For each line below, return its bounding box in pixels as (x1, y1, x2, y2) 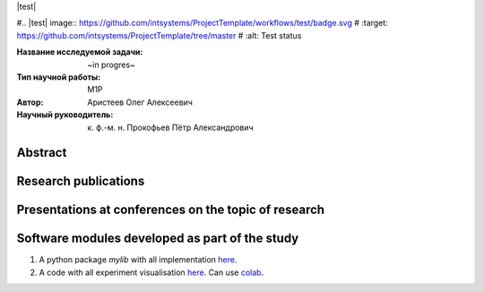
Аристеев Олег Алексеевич (87, 97, 193, 107)
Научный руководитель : (16, 109, 114, 120)
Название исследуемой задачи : (16, 47, 143, 57)
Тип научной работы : (16, 72, 101, 82)
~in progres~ (87, 59, 136, 70)
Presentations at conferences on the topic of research (16, 202, 325, 218)
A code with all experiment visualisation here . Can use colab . (39, 267, 264, 278)
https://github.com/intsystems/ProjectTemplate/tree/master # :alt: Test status (16, 30, 302, 40)
